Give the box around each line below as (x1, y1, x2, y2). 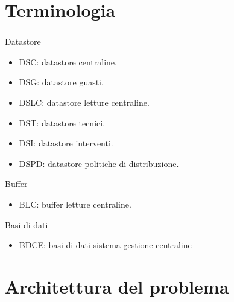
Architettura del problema (5, 274, 229, 299)
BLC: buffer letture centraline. (19, 198, 131, 211)
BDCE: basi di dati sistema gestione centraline (19, 238, 192, 251)
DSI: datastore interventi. (19, 137, 113, 149)
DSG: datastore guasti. (19, 76, 104, 88)
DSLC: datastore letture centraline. (19, 96, 150, 109)
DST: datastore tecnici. (19, 116, 106, 129)
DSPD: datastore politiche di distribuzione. (19, 157, 179, 169)
